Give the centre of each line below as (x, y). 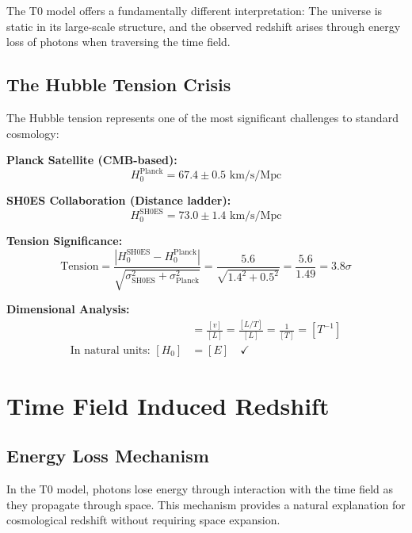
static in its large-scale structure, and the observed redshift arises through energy (204, 26)
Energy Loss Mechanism (108, 456)
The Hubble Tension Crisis (119, 84)
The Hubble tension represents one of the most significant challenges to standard (202, 117)
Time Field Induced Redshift (168, 405)
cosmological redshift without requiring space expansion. (143, 520)
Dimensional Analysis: (68, 309)
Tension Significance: (65, 241)
